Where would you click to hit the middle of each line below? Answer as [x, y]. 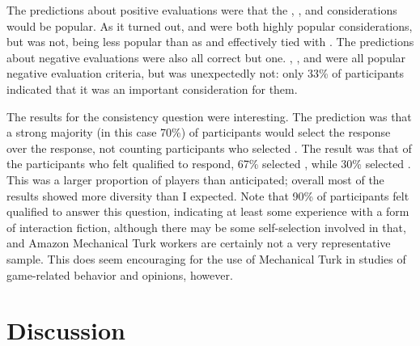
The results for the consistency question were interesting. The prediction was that [209, 116]
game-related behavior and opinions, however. [120, 274]
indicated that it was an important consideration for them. [152, 89]
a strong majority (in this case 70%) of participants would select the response [199, 132]
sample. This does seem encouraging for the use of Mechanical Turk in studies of [206, 258]
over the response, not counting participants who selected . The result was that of [209, 148]
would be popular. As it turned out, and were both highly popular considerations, [210, 25]
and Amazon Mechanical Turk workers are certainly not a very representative [199, 243]
